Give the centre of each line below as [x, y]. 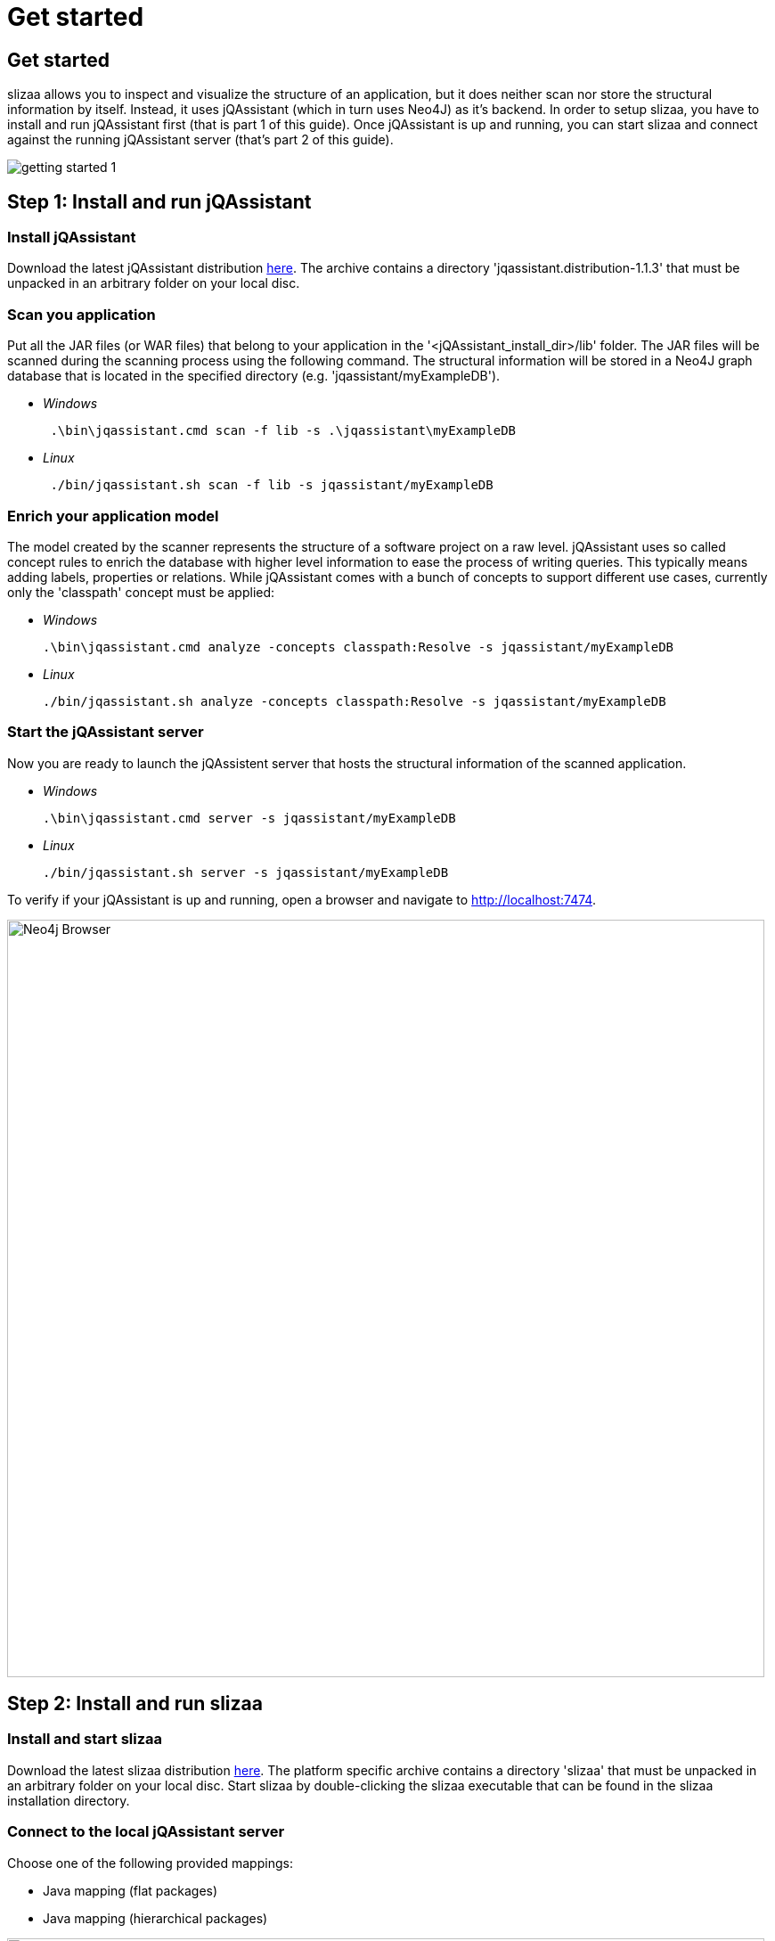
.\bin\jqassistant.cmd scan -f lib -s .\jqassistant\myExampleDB [283, 431]
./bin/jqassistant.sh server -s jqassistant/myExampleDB [246, 872]
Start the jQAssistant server [106, 732]
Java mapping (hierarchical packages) [155, 1918]
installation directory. [69, 1800]
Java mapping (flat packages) [131, 1890]
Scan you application [82, 314]
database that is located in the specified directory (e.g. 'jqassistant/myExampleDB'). [254, 376]
